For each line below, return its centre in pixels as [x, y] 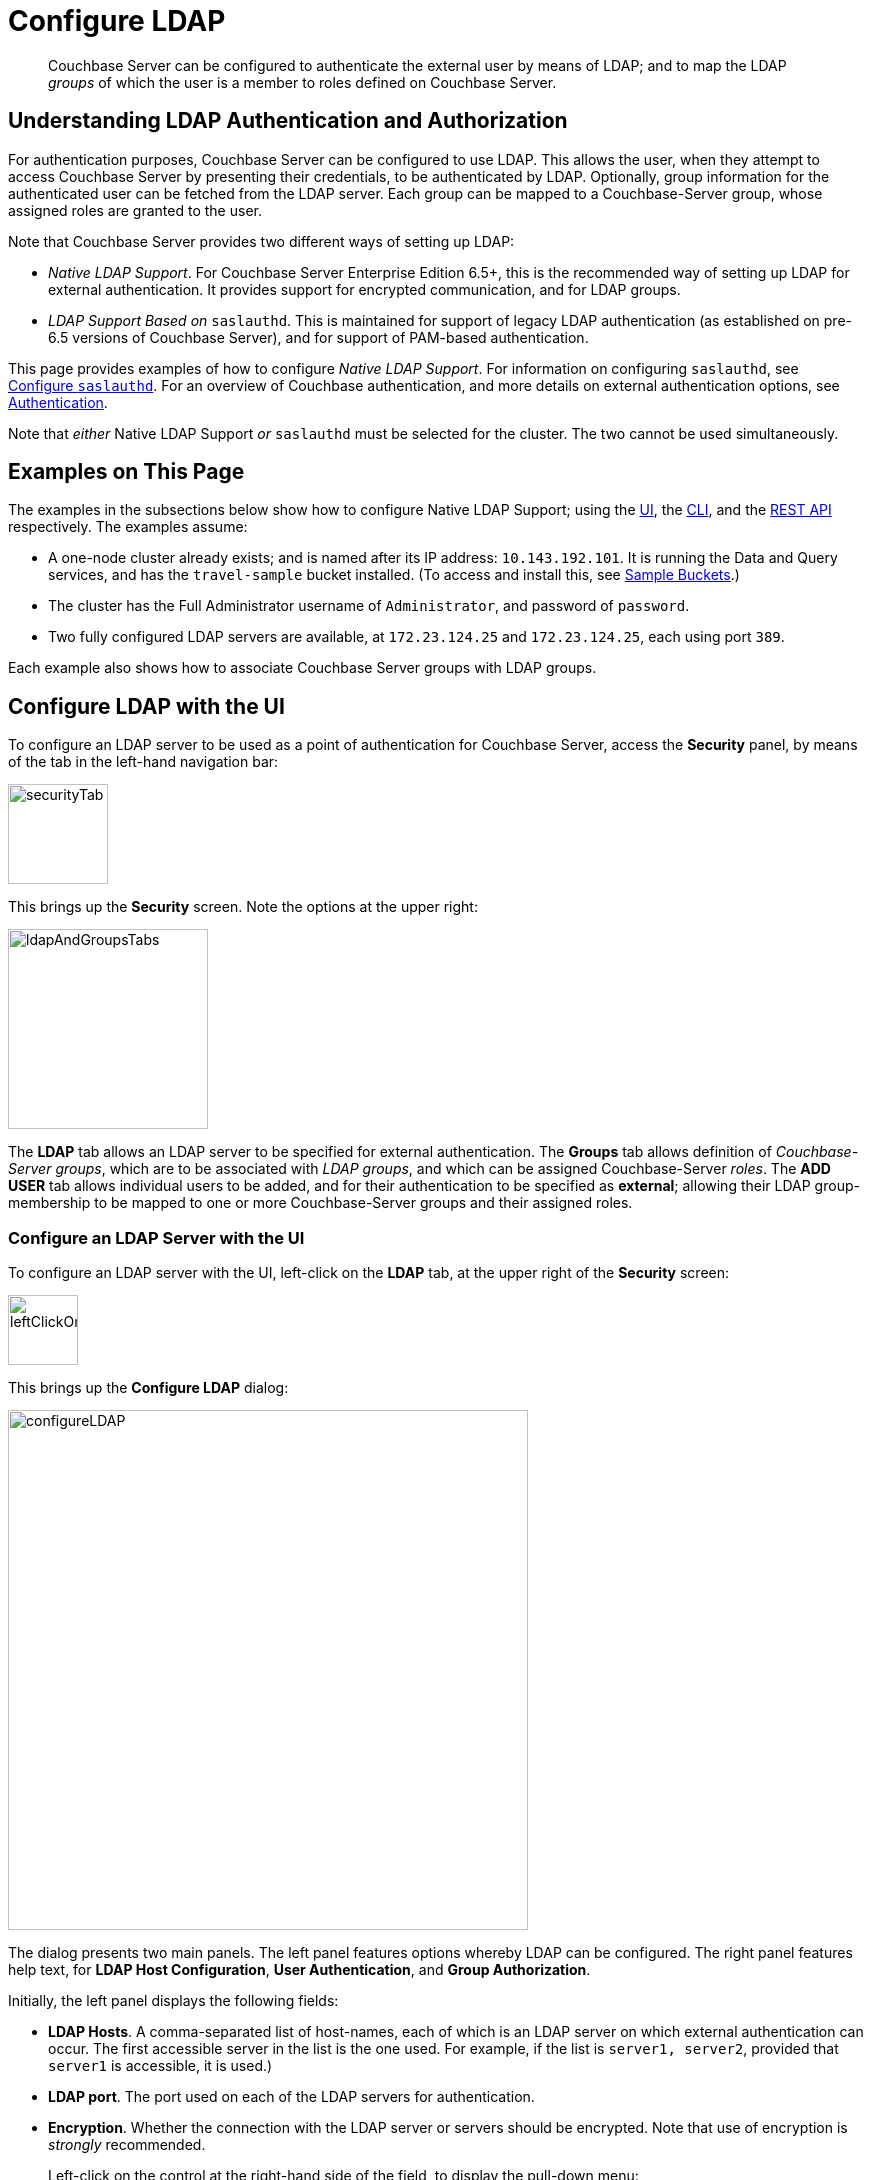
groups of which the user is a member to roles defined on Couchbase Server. [302, 82]
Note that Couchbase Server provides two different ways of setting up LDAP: [261, 241]
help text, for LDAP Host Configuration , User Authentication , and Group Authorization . [299, 1970]
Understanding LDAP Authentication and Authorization [288, 121]
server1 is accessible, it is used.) [160, 2066]
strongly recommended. [127, 2145]
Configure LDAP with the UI [146, 706]
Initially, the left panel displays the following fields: [173, 2001]
